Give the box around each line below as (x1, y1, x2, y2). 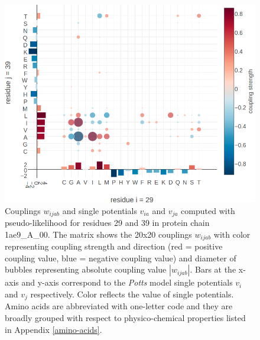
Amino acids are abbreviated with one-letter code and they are (5, 300, 233, 312)
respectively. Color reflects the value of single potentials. (30, 288, 234, 300)
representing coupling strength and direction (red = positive (5, 240, 223, 252)
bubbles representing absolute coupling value (5, 263, 167, 276)
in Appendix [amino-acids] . (5, 323, 102, 335)
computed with (181, 204, 235, 216)
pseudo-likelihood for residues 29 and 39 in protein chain (5, 216, 210, 229)
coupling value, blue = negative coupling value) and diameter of (5, 251, 236, 264)
